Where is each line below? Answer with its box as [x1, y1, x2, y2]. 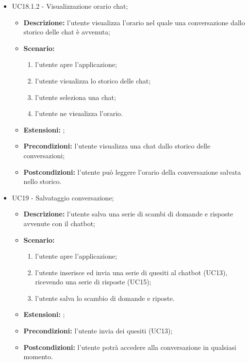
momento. [23, 351, 53, 362]
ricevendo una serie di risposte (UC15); [35, 277, 151, 287]
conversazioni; [23, 150, 65, 160]
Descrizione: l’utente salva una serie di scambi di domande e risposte [23, 209, 233, 219]
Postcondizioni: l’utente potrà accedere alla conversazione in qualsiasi [23, 342, 236, 352]
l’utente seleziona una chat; [35, 92, 116, 102]
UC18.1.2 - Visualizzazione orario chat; [12, 1, 128, 11]
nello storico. [23, 176, 62, 186]
